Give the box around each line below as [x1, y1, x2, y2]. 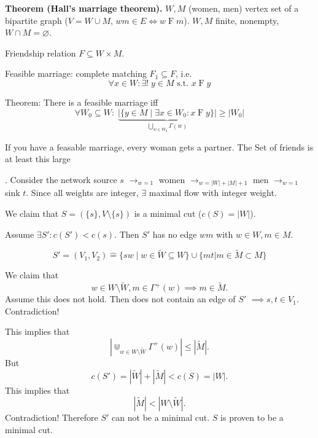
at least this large [5, 152, 71, 165]
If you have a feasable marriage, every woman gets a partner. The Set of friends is [5, 140, 314, 153]
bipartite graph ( [5, 14, 68, 26]
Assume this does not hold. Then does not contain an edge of [5, 292, 236, 305]
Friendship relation [5, 46, 76, 59]
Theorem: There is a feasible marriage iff [5, 95, 158, 108]
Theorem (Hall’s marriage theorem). [5, 2, 163, 14]
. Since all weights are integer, [26, 186, 139, 199]
